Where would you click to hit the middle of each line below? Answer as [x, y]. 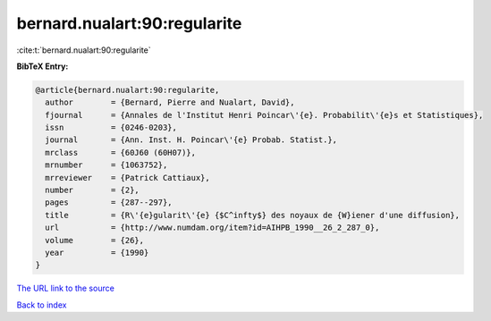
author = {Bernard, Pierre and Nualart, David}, [170, 102]
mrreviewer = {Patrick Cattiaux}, [127, 177]
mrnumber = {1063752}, [106, 165]
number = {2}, [93, 190]
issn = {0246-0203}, [111, 128]
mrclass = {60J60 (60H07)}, [121, 152]
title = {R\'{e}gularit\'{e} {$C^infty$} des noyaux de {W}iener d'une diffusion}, [253, 215]
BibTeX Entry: [42, 66]
